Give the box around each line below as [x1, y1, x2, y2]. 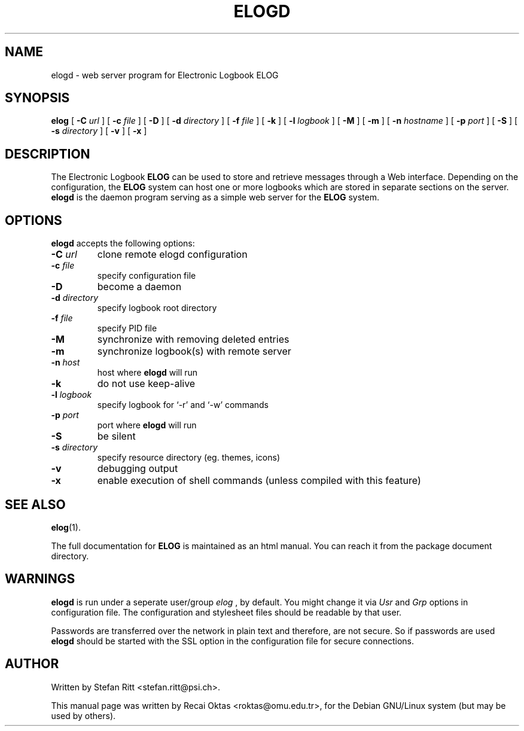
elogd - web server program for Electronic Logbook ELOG [51, 69, 279, 80]
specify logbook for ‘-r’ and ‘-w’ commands [97, 400, 269, 410]
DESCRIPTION [5, 146, 90, 162]
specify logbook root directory [97, 303, 217, 313]
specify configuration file [97, 270, 196, 281]
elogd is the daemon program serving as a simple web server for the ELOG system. [51, 192, 380, 203]
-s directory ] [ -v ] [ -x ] [51, 126, 147, 136]
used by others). [51, 710, 116, 721]
